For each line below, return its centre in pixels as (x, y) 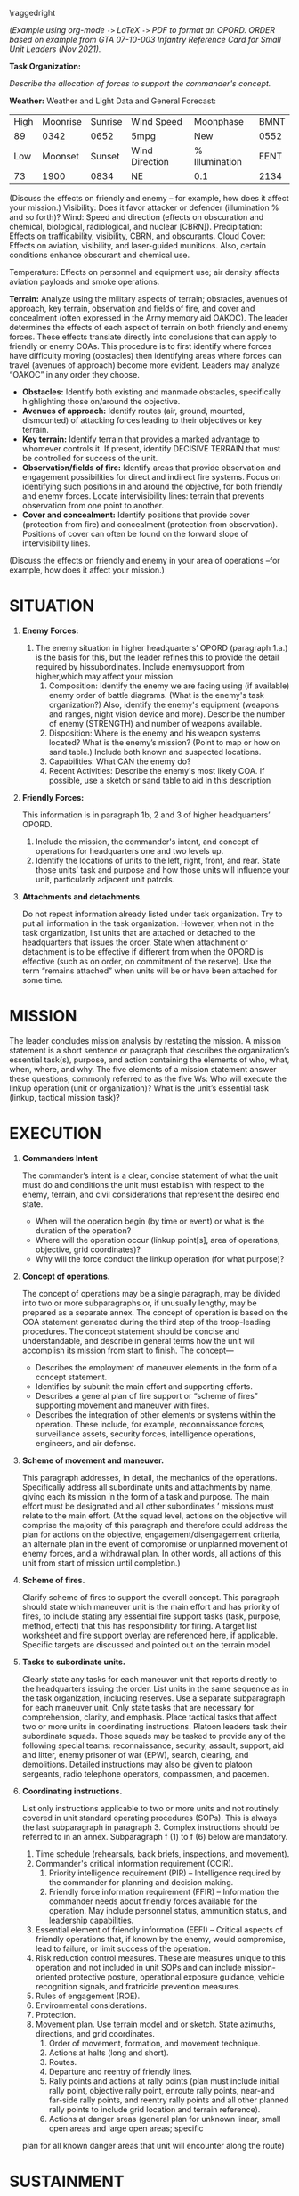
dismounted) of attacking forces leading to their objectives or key (142, 420)
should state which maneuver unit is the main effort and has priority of (151, 1606)
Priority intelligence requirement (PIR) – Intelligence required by (165, 1873)
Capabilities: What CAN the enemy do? (120, 761)
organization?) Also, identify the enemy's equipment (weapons (163, 704)
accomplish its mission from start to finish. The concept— (128, 1350)
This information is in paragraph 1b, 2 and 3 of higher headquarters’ (146, 815)
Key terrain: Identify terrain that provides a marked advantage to (141, 439)
